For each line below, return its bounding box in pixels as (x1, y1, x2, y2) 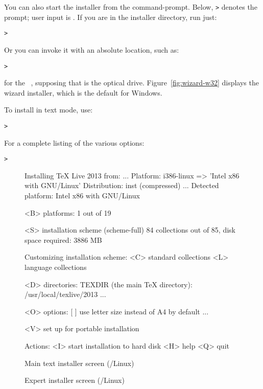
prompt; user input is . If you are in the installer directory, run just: (4, 11, 217, 22)
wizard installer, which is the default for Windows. (4, 87, 162, 98)
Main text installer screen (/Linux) (25, 357, 134, 368)
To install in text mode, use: (4, 104, 93, 115)
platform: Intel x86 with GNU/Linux (25, 190, 140, 201)
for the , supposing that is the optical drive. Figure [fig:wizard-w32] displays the (4, 77, 259, 88)
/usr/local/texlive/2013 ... (25, 289, 106, 300)
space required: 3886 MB (25, 234, 102, 245)
